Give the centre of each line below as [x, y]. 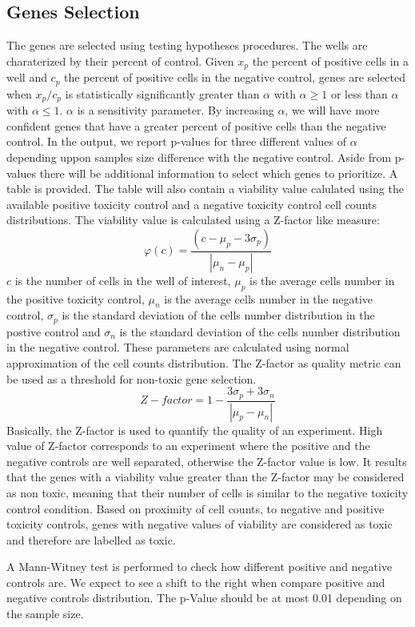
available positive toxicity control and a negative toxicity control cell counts [192, 204]
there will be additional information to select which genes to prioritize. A [219, 173]
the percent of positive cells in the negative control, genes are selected [235, 77]
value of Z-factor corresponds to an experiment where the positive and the [188, 446]
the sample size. [45, 614]
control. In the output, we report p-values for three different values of [177, 141]
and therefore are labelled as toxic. [91, 539]
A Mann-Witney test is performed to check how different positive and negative [200, 567]
